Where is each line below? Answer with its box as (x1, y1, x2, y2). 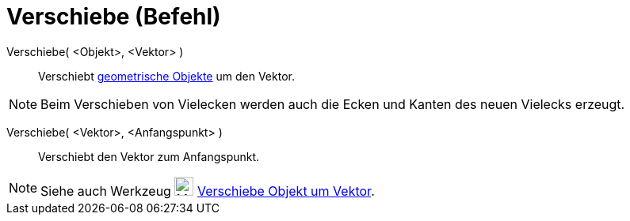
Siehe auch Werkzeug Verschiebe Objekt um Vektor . (40, 182, 375, 199)
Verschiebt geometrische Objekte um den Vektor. (38, 69, 295, 83)
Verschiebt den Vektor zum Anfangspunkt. (38, 149, 260, 163)
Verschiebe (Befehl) (6, 3, 221, 30)
